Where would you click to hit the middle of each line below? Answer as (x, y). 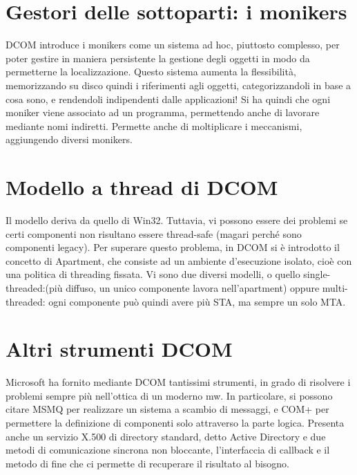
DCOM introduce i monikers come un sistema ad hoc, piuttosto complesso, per (173, 45)
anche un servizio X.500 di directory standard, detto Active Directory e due (166, 436)
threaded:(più (34, 287)
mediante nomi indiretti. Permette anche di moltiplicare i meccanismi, (154, 125)
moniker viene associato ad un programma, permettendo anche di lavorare (163, 112)
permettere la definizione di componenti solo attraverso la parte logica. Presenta (175, 423)
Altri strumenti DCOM (119, 349)
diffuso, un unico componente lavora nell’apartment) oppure (193, 287)
